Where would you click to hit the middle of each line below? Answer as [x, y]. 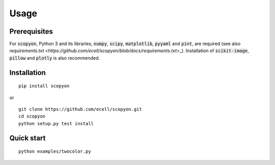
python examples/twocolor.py [55, 151]
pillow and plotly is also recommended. [55, 58]
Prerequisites [31, 31]
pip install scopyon [44, 86]
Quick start [28, 138]
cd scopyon [32, 116]
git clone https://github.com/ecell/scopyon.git [80, 109]
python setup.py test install [56, 123]
